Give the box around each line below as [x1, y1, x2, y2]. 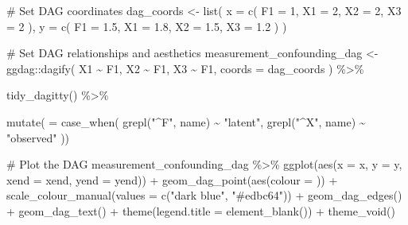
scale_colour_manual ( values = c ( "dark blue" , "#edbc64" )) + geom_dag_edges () [6, 187, 402, 204]
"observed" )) [6, 129, 70, 145]
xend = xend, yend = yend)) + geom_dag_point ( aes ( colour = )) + [6, 171, 338, 188]
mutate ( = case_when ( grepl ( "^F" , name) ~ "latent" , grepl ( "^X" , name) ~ [6, 113, 366, 130]
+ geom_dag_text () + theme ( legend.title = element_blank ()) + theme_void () [6, 202, 395, 219]
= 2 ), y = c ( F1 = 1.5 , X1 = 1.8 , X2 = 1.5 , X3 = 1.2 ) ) [6, 17, 287, 34]
